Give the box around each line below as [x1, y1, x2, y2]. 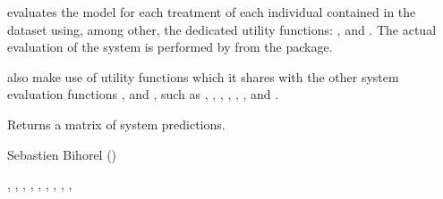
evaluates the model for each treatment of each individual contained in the [7, 3, 416, 21]
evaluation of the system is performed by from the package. [7, 37, 333, 56]
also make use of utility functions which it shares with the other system [7, 67, 399, 86]
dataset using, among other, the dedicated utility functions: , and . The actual [7, 20, 437, 38]
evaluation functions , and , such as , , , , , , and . [7, 85, 279, 104]
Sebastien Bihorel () [7, 145, 117, 163]
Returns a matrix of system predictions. [7, 114, 226, 133]
